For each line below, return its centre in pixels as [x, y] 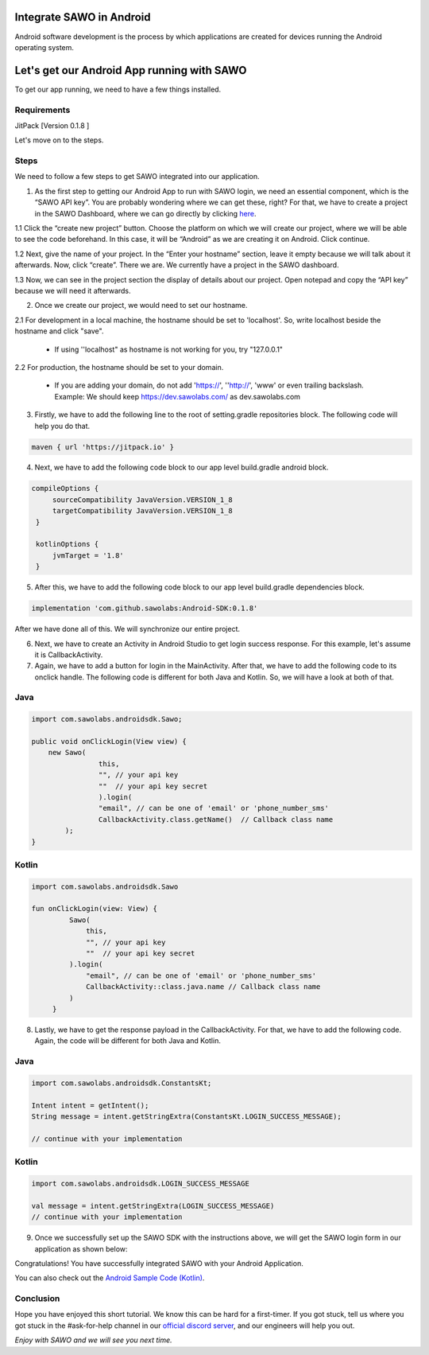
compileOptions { [65, 489]
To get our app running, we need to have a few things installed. [118, 89]
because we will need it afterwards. [73, 291]
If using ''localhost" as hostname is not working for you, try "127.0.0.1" [169, 349]
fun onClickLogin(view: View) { [95, 909]
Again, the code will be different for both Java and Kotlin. [128, 1041]
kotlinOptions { [68, 544]
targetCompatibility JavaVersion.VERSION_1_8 [143, 511]
